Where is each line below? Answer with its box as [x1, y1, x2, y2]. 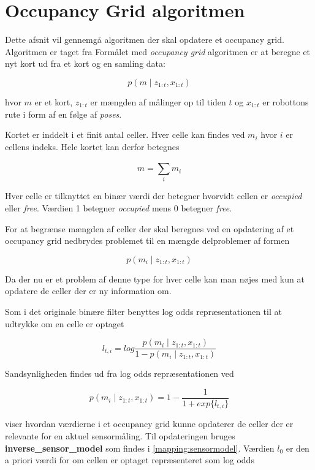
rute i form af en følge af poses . [5, 107, 122, 120]
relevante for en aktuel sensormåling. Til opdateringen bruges [5, 429, 235, 442]
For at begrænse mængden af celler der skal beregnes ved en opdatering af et [5, 222, 294, 235]
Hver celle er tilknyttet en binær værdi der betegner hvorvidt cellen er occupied [5, 189, 302, 202]
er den [286, 441, 309, 454]
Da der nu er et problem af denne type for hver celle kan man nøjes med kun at [5, 272, 305, 285]
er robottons [262, 95, 309, 108]
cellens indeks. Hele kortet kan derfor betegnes [5, 140, 180, 153]
